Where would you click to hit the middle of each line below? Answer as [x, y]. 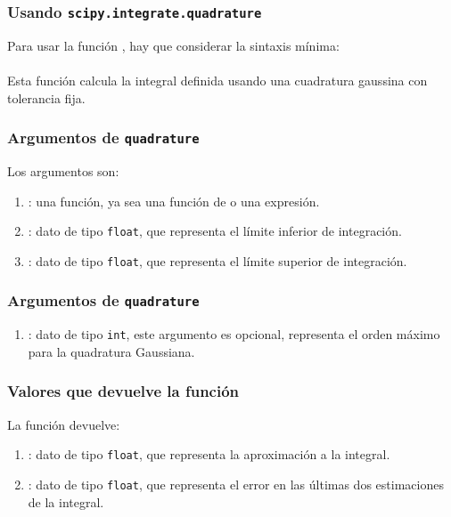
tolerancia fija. [46, 97]
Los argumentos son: [63, 170]
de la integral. [66, 501]
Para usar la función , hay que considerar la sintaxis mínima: [173, 45]
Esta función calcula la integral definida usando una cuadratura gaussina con [217, 80]
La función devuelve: [64, 424]
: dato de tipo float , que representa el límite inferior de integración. [215, 231]
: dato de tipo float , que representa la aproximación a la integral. [209, 454]
